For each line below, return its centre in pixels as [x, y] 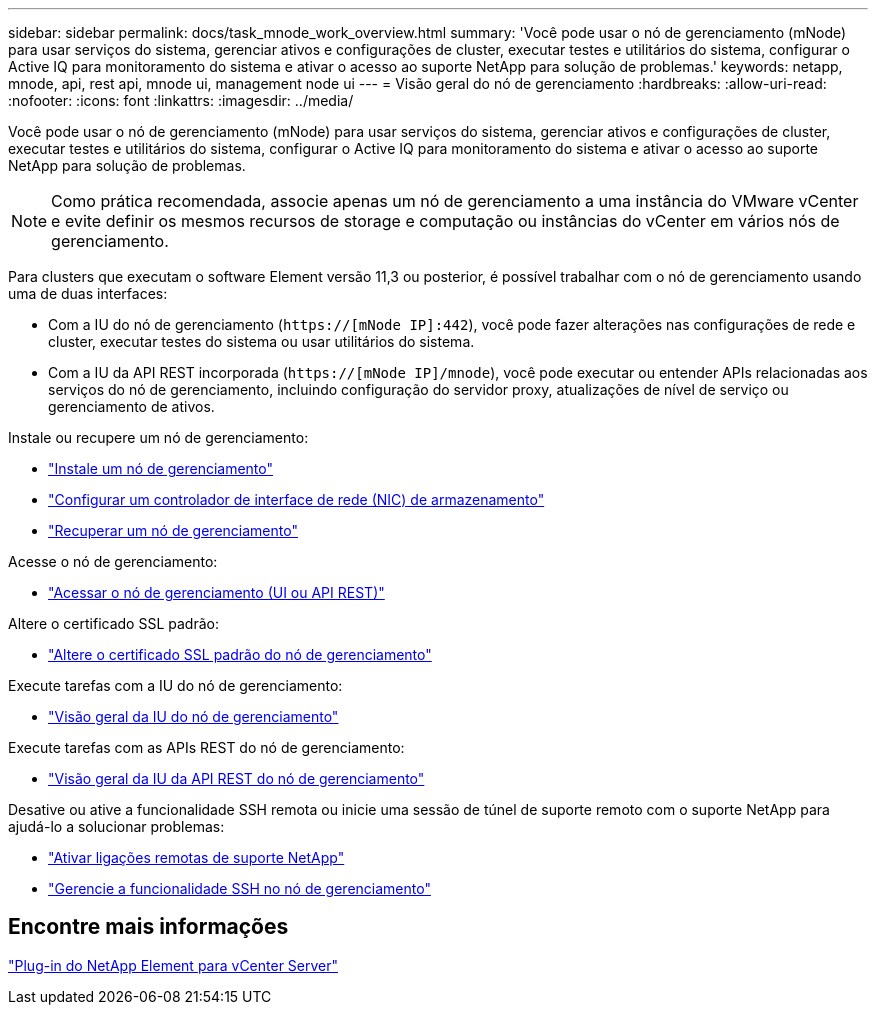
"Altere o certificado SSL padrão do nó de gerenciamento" [240, 654]
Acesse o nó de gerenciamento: [113, 561]
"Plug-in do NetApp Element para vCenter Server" [173, 965]
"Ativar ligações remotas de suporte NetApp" [196, 857]
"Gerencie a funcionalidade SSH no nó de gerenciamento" [239, 888]
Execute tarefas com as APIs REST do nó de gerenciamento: [206, 747]
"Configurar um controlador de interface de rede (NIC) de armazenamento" [296, 499]
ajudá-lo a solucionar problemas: [116, 826]
